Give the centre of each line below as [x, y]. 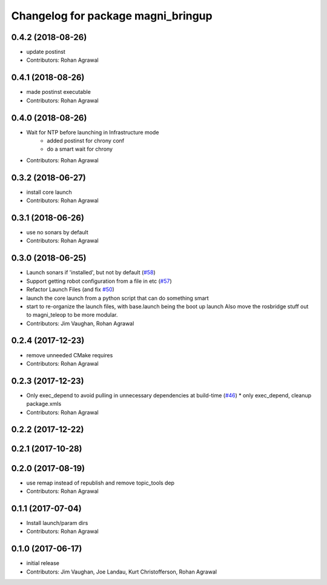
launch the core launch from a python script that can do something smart [117, 298]
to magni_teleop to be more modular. [72, 315]
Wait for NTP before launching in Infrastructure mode [93, 132]
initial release [43, 563]
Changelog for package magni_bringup [112, 16]
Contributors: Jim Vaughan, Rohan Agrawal [80, 323]
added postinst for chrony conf [85, 141]
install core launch [49, 192]
